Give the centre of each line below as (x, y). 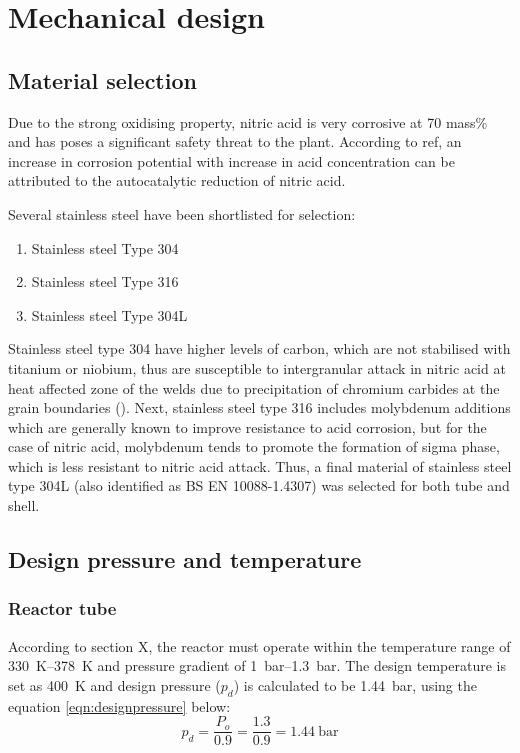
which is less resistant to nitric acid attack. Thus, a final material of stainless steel (260, 465)
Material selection (102, 79)
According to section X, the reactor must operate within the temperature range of (259, 645)
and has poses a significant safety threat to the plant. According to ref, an (235, 141)
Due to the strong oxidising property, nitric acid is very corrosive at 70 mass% (248, 121)
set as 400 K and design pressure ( (114, 684)
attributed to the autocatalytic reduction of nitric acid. (177, 180)
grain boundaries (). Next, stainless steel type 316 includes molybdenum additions (259, 407)
